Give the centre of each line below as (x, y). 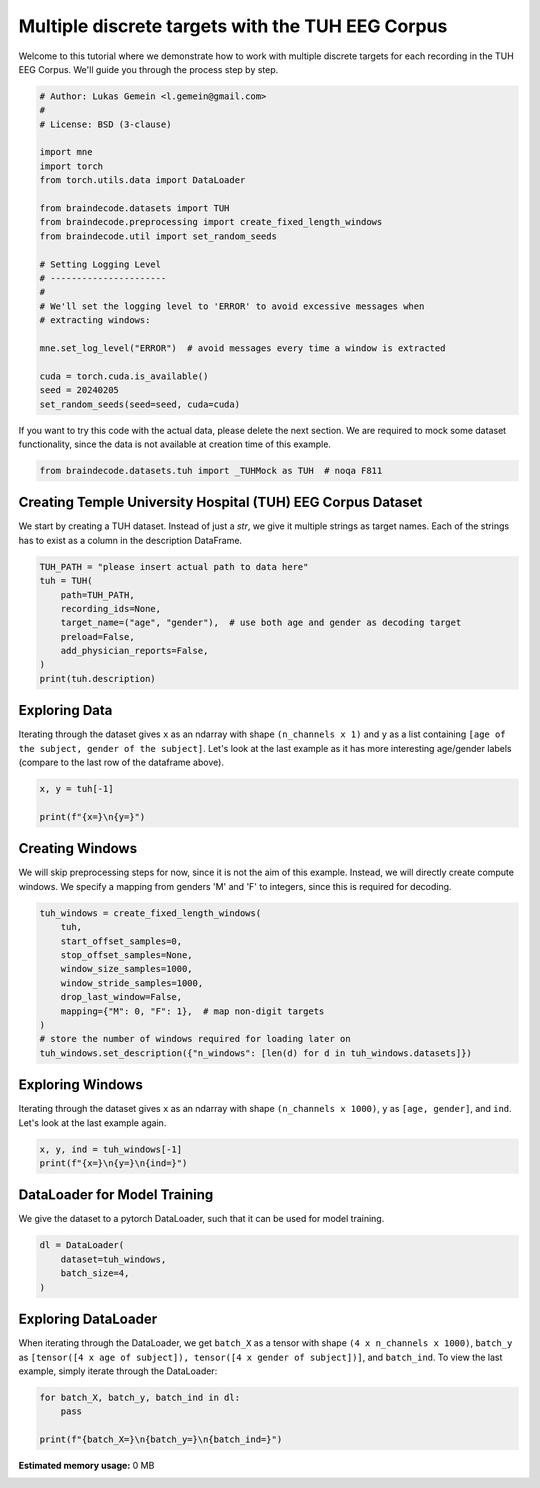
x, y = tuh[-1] (76, 789)
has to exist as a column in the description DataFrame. (130, 540)
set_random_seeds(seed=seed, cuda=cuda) (139, 404)
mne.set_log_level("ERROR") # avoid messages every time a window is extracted (242, 348)
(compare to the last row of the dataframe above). (121, 762)
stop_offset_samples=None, (127, 954)
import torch (71, 166)
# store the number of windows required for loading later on (195, 1039)
